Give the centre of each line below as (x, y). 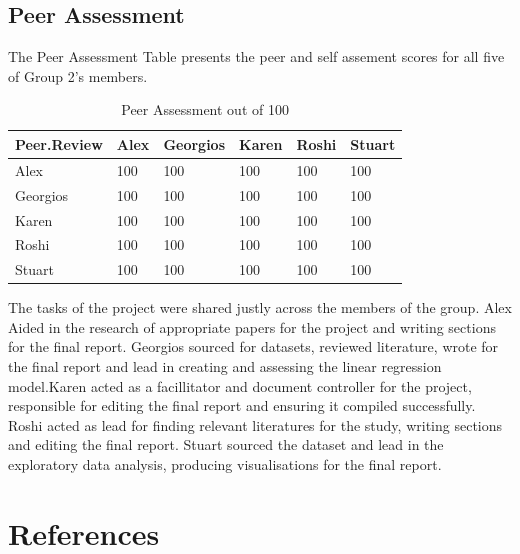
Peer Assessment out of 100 (205, 109)
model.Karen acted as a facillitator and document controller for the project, (240, 385)
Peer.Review (59, 143)
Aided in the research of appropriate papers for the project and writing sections (252, 326)
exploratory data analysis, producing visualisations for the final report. (225, 464)
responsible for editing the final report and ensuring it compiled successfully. (242, 405)
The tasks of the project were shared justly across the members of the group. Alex (260, 307)
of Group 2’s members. (78, 75)
